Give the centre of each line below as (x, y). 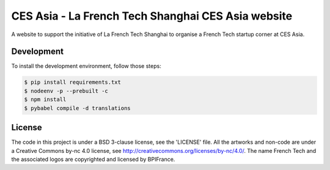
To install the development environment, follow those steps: (86, 66)
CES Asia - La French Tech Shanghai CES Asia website (152, 16)
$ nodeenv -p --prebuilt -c (66, 91)
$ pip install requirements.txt (73, 82)
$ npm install (45, 100)
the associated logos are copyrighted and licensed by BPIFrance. (93, 159)
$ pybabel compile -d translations (77, 108)
